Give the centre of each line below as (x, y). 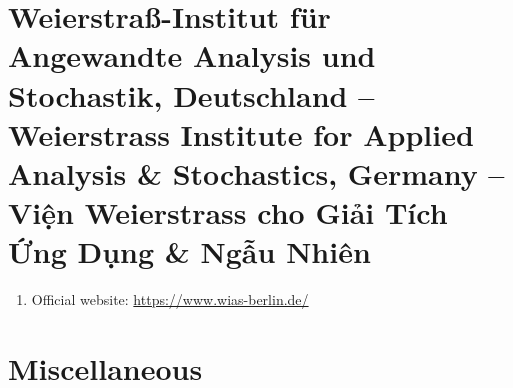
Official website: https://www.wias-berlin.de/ (170, 299)
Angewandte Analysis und (192, 55)
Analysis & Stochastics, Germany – (256, 172)
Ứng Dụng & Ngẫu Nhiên (189, 251)
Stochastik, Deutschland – (191, 94)
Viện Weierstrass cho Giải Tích (228, 212)
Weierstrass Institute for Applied (241, 133)
